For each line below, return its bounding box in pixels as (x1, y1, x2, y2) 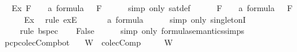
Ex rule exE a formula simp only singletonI (24, 13, 246, 25)
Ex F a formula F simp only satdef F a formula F (11, 2, 293, 13)
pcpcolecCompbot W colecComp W (4, 36, 173, 48)
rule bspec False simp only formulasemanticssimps (20, 25, 245, 37)
